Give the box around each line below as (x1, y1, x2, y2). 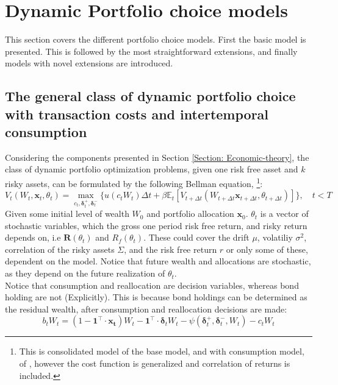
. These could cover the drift (143, 231, 250, 244)
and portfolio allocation (146, 207, 234, 220)
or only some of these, (226, 242, 308, 255)
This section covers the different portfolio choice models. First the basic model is (5, 33, 306, 46)
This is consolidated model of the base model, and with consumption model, (19, 345, 304, 358)
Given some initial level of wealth (5, 207, 129, 220)
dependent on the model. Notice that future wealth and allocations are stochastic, (5, 255, 311, 267)
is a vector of (260, 207, 309, 220)
